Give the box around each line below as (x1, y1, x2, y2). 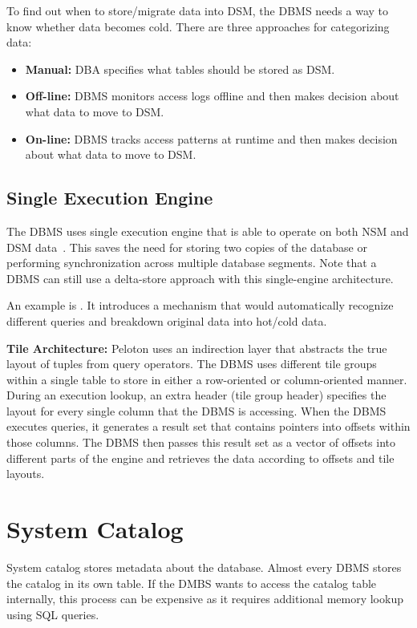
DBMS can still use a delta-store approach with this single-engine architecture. (6, 269, 394, 286)
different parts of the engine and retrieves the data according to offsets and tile (6, 449, 395, 466)
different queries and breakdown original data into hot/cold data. (6, 312, 327, 329)
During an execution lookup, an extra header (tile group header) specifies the (6, 387, 387, 403)
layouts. (6, 465, 45, 482)
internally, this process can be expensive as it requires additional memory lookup (6, 590, 403, 607)
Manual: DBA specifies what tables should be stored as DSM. (25, 60, 335, 77)
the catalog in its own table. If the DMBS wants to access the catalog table (6, 574, 377, 591)
